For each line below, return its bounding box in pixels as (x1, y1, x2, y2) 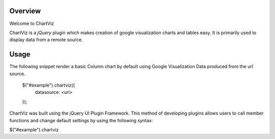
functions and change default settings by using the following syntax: (9, 117, 153, 123)
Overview (9, 7, 41, 15)
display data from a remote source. (9, 37, 83, 43)
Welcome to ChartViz (9, 20, 54, 26)
